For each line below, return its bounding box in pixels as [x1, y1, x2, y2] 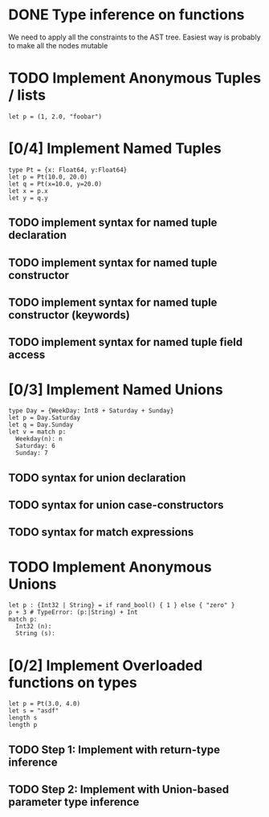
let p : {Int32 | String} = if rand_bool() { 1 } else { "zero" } [8, 601, 235, 610]
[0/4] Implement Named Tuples [8, 139, 222, 158]
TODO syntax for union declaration [8, 470, 186, 484]
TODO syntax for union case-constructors [8, 499, 224, 512]
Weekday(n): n [15, 435, 63, 443]
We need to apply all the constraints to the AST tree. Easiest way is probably [8, 32, 261, 42]
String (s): [15, 630, 56, 638]
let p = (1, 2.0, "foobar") [8, 113, 103, 121]
